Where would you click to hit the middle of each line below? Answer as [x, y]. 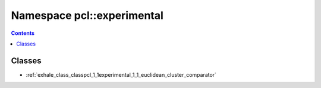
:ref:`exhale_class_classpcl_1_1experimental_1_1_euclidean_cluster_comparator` [121, 74]
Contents [23, 33]
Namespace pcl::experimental [87, 15]
